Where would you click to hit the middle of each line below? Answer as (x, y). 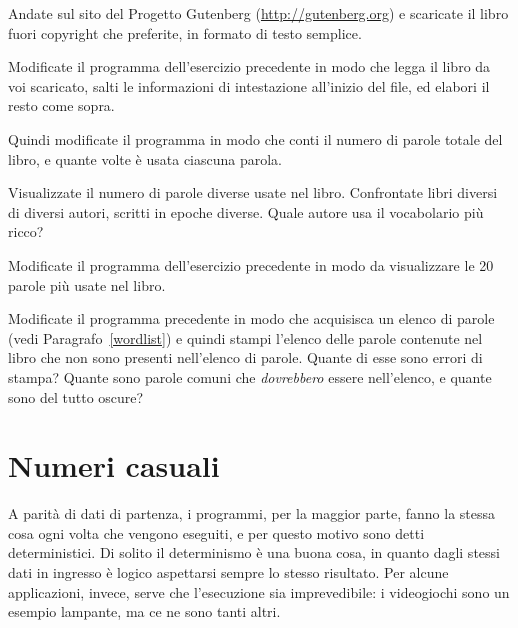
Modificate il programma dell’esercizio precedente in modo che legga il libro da (249, 66)
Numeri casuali (114, 465)
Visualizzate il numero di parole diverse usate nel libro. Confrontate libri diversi (253, 192)
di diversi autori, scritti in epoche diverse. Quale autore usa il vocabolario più (246, 211)
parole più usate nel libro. (87, 284)
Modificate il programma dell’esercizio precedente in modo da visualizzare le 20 (251, 264)
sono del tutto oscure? (76, 396)
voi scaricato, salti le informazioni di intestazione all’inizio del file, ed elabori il (249, 85)
